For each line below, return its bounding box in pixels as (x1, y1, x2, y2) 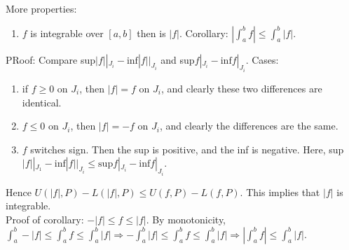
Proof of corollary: (6, 212, 84, 227)
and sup (160, 52, 195, 67)
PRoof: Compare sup (6, 52, 96, 67)
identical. (22, 95, 62, 109)
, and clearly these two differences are (160, 81, 322, 96)
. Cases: (245, 52, 279, 67)
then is (137, 25, 166, 40)
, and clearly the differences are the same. (160, 118, 338, 133)
